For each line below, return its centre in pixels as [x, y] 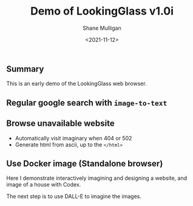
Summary [25, 69]
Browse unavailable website [60, 124]
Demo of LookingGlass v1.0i [102, 11]
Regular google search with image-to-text [87, 102]
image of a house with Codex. [44, 185]
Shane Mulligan [102, 28]
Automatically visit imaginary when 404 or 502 [73, 138]
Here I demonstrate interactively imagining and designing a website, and [97, 178]
